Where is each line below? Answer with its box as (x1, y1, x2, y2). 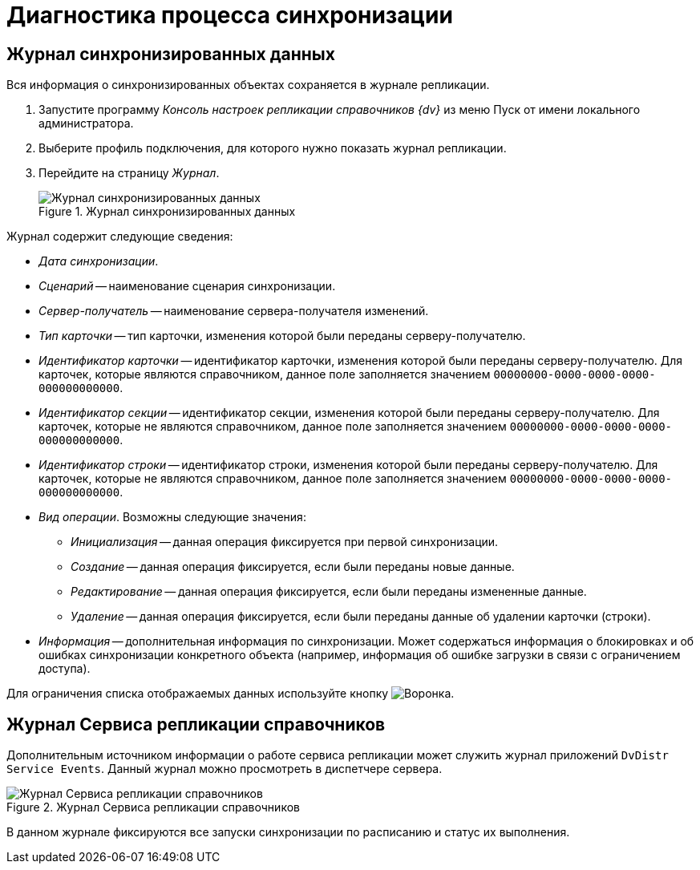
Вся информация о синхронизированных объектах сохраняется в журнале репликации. (6, 78, 490, 92)
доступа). (38, 662, 91, 676)
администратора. (38, 116, 134, 131)
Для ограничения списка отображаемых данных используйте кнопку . (6, 686, 455, 701)
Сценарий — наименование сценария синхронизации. (38, 279, 336, 293)
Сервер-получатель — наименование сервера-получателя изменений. (38, 304, 429, 318)
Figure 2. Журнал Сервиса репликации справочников (6, 800, 300, 815)
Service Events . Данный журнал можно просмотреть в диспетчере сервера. (6, 762, 443, 776)
